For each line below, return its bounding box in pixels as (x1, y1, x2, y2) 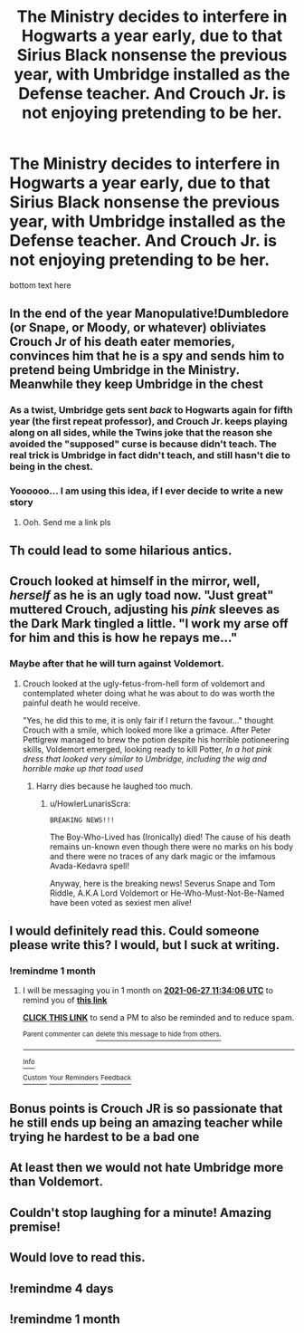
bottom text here (9, 279, 71, 291)
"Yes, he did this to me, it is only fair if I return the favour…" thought (22, 714, 274, 725)
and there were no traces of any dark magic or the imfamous (49, 850, 276, 861)
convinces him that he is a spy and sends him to (9, 349, 285, 364)
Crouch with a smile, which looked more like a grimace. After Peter (22, 724, 271, 735)
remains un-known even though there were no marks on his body (49, 840, 294, 852)
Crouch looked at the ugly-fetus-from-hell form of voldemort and (22, 677, 265, 689)
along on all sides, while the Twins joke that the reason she (9, 427, 273, 439)
